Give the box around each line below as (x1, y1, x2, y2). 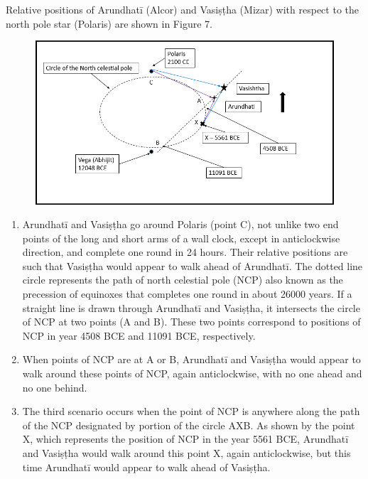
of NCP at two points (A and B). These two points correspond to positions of (22, 314, 361, 329)
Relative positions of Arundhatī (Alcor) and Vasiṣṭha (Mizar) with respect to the (6, 2, 359, 16)
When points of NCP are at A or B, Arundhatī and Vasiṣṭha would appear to (22, 352, 361, 367)
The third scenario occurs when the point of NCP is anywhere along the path (22, 404, 360, 419)
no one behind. (22, 380, 87, 394)
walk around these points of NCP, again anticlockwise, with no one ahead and (22, 366, 362, 381)
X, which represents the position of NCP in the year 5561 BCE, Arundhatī (22, 431, 349, 446)
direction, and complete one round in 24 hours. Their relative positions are (22, 244, 348, 259)
